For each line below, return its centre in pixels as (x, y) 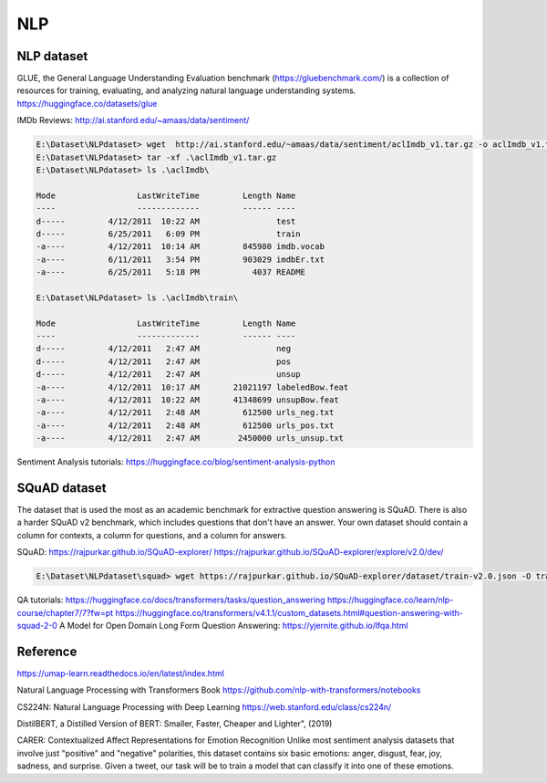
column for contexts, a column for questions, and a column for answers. (152, 535)
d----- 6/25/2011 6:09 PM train (168, 234)
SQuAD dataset (62, 488)
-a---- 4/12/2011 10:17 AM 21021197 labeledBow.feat (192, 387)
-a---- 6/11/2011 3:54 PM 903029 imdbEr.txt (181, 259)
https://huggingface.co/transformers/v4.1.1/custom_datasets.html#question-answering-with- (289, 612)
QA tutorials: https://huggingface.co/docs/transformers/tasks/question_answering (171, 600)
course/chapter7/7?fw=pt (65, 612)
